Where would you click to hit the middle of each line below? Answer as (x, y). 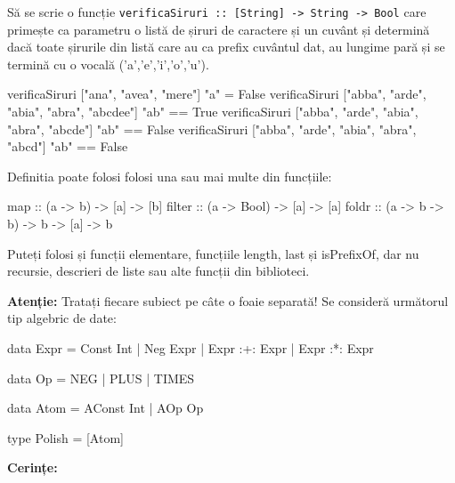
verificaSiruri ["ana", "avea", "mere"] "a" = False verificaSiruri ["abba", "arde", (217, 94)
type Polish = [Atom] (65, 437)
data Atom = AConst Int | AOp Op (106, 408)
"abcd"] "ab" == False (68, 146)
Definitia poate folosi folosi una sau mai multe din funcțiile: (170, 176)
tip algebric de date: (62, 318)
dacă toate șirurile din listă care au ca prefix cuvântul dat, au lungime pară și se (226, 47)
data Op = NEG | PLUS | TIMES (101, 378)
